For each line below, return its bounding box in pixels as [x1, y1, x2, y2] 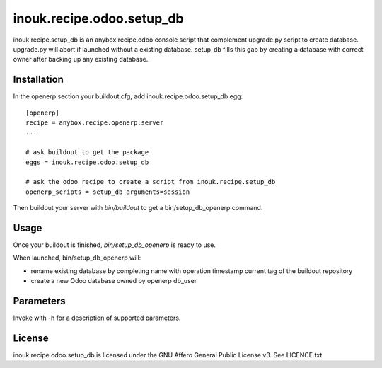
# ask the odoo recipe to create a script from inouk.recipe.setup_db [25, 178, 276, 186]
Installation [13, 74, 64, 86]
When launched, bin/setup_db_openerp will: [13, 253, 141, 262]
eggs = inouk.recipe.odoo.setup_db [25, 158, 149, 166]
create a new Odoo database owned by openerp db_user [30, 277, 197, 285]
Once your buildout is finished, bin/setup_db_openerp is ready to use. [13, 241, 216, 249]
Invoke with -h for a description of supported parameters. [13, 314, 181, 322]
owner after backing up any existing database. [13, 55, 149, 64]
